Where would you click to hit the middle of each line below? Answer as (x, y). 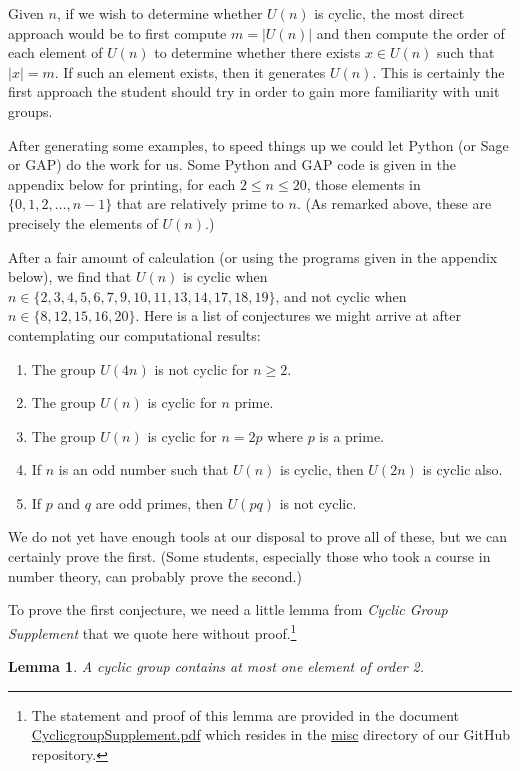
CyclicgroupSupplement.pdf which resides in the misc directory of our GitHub (270, 734)
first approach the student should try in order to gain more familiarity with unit (254, 91)
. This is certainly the (438, 71)
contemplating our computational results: (134, 334)
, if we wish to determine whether (159, 13)
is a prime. (352, 435)
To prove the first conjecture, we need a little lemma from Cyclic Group (228, 609)
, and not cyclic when (341, 295)
